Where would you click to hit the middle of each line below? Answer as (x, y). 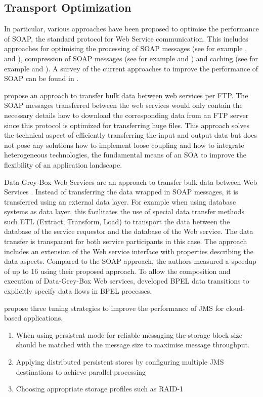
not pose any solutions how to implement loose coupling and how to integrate (124, 145)
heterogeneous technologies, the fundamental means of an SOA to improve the (125, 155)
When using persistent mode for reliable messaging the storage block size (129, 334)
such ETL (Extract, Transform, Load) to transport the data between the (117, 221)
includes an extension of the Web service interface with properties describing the (129, 251)
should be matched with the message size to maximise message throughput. (133, 345)
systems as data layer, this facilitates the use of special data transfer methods (124, 211)
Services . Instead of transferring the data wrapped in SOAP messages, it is (121, 192)
